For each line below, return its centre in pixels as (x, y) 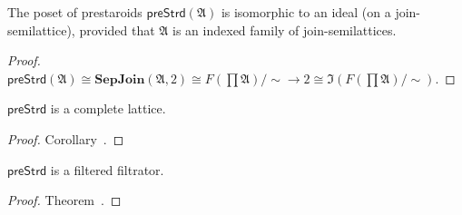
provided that (117, 29)
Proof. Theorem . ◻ (64, 200)
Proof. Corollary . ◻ (66, 138)
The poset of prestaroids (75, 12)
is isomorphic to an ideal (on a (306, 12)
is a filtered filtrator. (107, 169)
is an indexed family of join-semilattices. (285, 29)
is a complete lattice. (108, 108)
